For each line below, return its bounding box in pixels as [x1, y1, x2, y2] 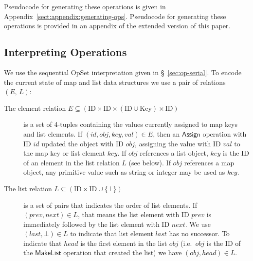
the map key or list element [23, 148, 106, 158]
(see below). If [128, 157, 171, 167]
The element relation [4, 102, 66, 113]
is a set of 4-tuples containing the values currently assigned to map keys [23, 119, 238, 129]
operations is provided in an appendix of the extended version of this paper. [4, 20, 231, 31]
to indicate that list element [70, 228, 153, 239]
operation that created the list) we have [63, 247, 182, 258]
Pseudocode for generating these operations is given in [4, 1, 166, 11]
